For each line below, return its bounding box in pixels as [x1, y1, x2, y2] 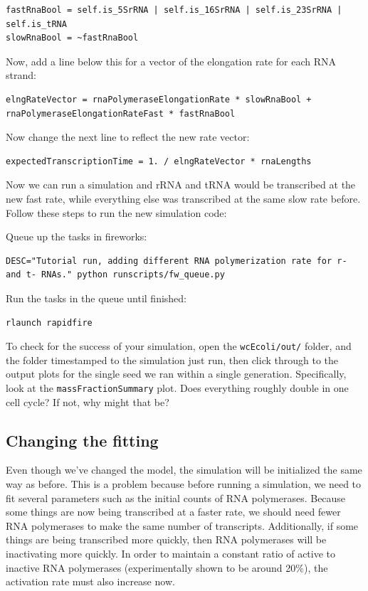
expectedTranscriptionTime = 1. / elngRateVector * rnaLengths [6, 156, 312, 166]
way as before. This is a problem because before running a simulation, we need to [6, 476, 362, 491]
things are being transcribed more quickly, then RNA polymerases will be [6, 532, 327, 547]
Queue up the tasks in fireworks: [6, 229, 147, 244]
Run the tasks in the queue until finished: [6, 290, 187, 305]
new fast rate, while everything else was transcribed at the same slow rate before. [6, 191, 361, 206]
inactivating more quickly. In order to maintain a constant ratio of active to [6, 545, 336, 560]
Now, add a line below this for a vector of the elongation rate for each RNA [6, 53, 336, 68]
